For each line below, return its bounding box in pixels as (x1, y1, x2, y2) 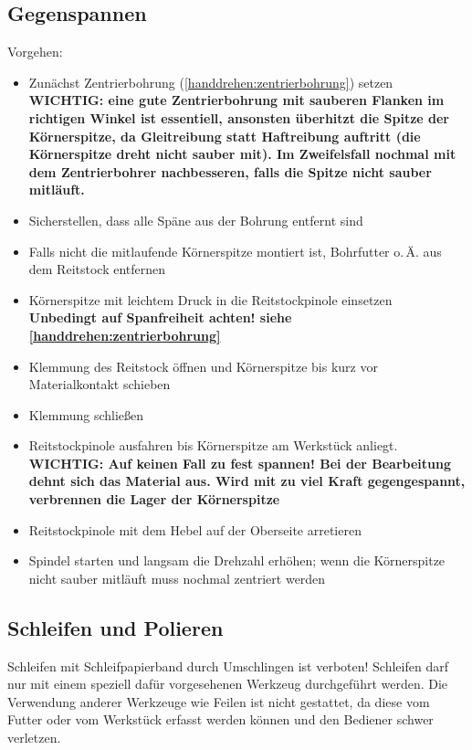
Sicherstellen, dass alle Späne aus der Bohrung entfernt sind (28, 210, 363, 229)
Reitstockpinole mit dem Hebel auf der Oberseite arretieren (28, 520, 362, 539)
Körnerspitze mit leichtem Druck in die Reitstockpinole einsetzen (28, 290, 393, 309)
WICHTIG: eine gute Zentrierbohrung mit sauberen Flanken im (28, 90, 445, 110)
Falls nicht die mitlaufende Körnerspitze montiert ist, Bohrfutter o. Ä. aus (28, 241, 442, 260)
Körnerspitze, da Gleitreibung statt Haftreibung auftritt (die (28, 126, 421, 145)
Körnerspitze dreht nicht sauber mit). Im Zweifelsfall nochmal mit (28, 144, 456, 164)
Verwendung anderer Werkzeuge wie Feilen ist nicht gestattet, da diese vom (7, 692, 430, 711)
